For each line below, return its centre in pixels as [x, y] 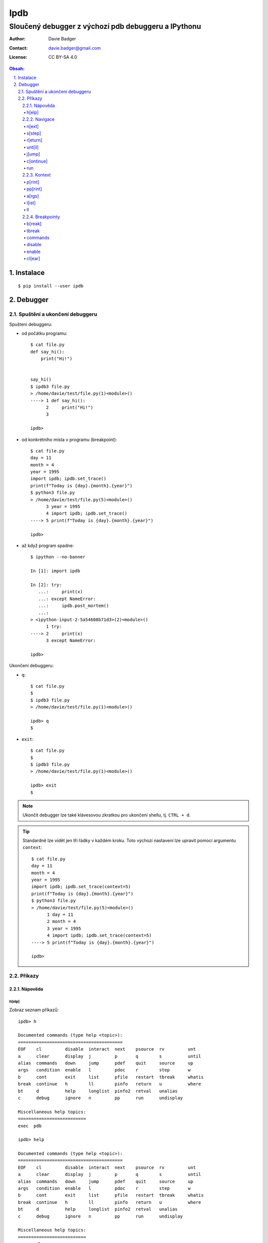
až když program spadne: [48, 545]
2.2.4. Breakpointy [41, 217]
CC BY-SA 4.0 [63, 57]
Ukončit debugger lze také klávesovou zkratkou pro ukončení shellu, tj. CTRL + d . [107, 815]
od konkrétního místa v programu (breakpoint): [69, 440]
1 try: [54, 627]
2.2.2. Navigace [38, 119]
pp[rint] [34, 189]
